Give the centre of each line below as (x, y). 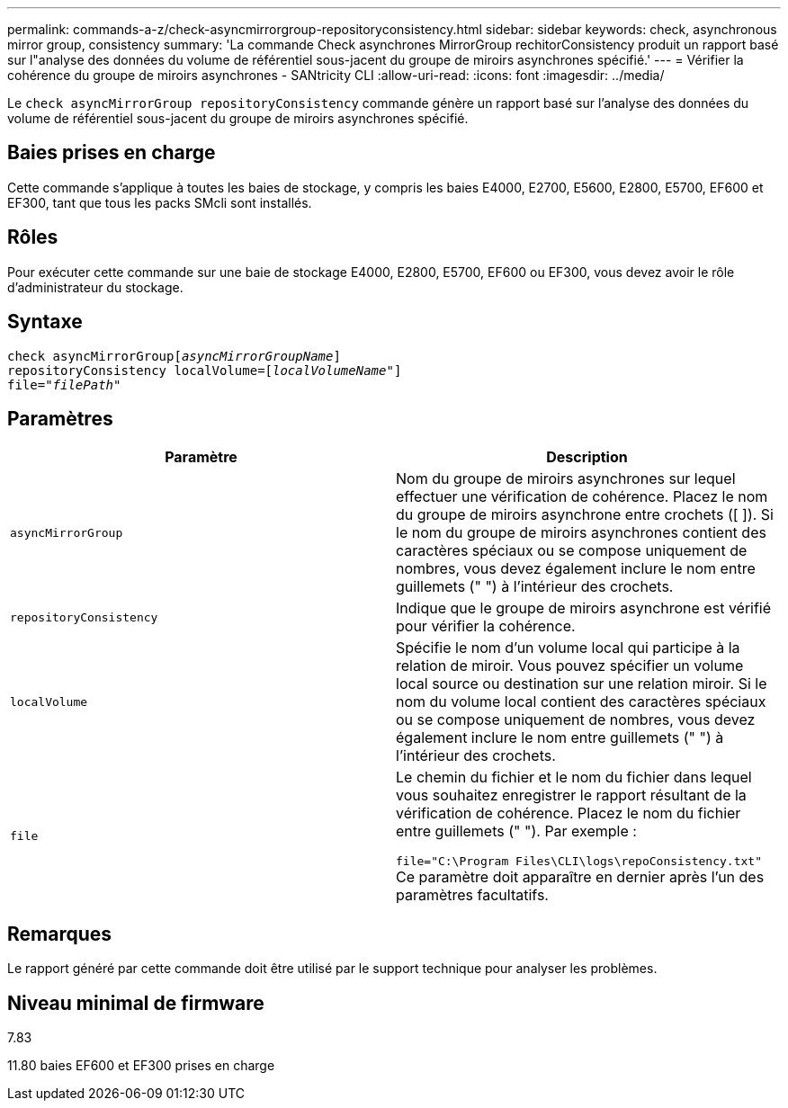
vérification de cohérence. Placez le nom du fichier (569, 813)
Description (587, 457)
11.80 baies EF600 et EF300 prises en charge (141, 1066)
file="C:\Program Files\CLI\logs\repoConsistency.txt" (579, 862)
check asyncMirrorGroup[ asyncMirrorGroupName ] (174, 356)
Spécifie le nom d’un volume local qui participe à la (568, 648)
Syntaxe (45, 322)
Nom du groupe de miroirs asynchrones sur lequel (566, 479)
